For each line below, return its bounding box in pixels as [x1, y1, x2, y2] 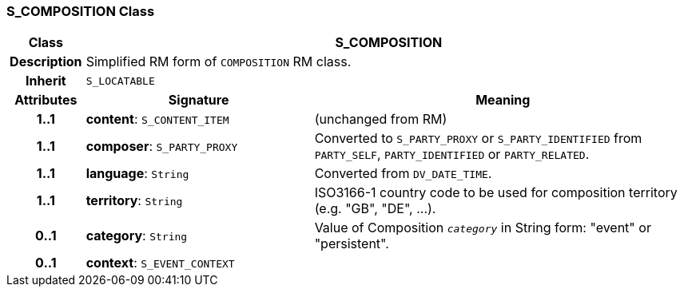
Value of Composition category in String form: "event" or [314, 220, 651, 236]
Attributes [14, 92, 78, 109]
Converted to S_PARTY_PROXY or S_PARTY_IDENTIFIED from [314, 130, 642, 147]
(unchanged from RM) [314, 111, 447, 128]
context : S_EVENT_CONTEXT [85, 255, 235, 271]
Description [10, 53, 82, 70]
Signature [168, 92, 229, 109]
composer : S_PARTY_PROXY [85, 138, 238, 155]
